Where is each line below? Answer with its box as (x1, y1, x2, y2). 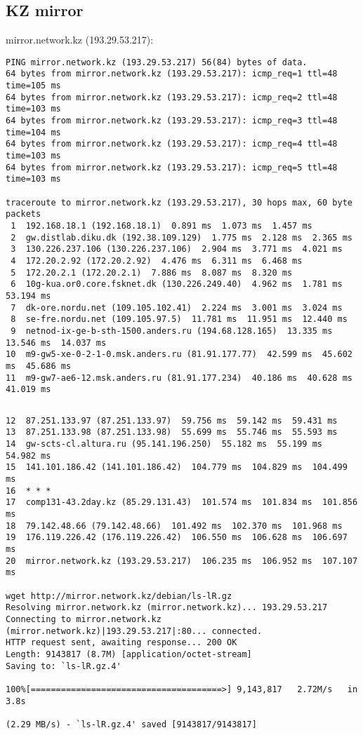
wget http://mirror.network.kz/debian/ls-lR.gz (6, 591, 232, 601)
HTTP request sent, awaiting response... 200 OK (6, 638, 237, 648)
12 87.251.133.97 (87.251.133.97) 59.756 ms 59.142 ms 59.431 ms (6, 415, 338, 426)
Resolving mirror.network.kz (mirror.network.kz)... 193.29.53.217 (6, 602, 328, 613)
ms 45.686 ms (6, 360, 72, 371)
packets (6, 209, 41, 220)
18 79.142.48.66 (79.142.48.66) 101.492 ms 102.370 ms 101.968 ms (6, 520, 343, 531)
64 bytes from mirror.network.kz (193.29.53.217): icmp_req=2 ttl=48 (6, 92, 338, 102)
